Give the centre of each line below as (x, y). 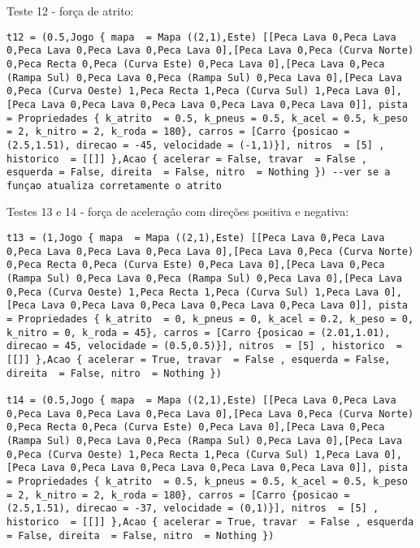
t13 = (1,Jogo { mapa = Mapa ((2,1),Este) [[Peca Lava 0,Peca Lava (196, 238)
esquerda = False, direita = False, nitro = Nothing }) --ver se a (199, 173)
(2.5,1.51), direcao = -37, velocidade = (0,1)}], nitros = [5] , (193, 509)
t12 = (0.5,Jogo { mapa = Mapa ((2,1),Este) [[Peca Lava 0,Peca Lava (201, 37)
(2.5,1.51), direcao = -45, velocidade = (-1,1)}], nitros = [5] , (196, 145)
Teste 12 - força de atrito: (70, 11)
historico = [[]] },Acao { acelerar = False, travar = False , (187, 159)
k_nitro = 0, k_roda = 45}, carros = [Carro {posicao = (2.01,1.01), (199, 332)
